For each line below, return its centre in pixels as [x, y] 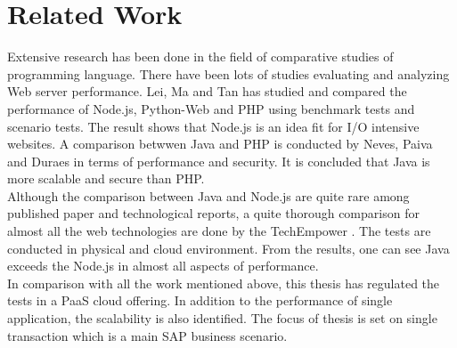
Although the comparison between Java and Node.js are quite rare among [208, 195]
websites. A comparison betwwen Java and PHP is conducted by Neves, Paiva [220, 144]
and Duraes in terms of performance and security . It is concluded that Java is [219, 161]
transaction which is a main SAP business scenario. [147, 335]
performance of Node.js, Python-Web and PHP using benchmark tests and [211, 108]
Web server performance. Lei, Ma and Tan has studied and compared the [207, 91]
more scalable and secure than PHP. [106, 178]
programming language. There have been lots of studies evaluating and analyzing [228, 73]
